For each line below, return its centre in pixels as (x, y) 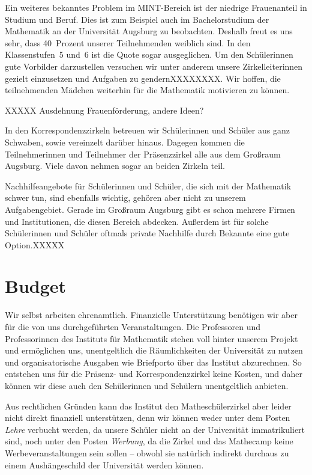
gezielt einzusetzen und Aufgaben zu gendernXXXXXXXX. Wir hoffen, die (143, 78)
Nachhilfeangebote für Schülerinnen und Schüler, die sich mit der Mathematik (148, 185)
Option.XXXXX (35, 244)
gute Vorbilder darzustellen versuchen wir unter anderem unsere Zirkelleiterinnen (154, 66)
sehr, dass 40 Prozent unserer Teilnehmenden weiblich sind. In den (128, 42)
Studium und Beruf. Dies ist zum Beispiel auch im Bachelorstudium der (137, 19)
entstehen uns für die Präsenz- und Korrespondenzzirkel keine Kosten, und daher (154, 374)
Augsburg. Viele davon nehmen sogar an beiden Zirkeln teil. (115, 166)
